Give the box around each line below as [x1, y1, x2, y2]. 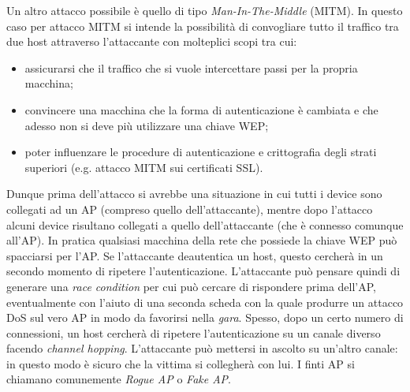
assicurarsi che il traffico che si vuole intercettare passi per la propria [24, 59, 358, 76]
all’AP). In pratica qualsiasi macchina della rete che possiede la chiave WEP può [6, 232, 397, 248]
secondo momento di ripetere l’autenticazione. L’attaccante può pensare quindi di [6, 263, 401, 279]
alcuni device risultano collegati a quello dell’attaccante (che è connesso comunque [6, 216, 404, 233]
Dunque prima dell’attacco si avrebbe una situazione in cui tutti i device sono [6, 185, 382, 202]
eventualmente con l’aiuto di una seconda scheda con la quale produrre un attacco [6, 293, 404, 310]
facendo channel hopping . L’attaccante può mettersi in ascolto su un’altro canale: [6, 340, 398, 357]
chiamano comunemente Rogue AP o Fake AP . [6, 371, 231, 387]
